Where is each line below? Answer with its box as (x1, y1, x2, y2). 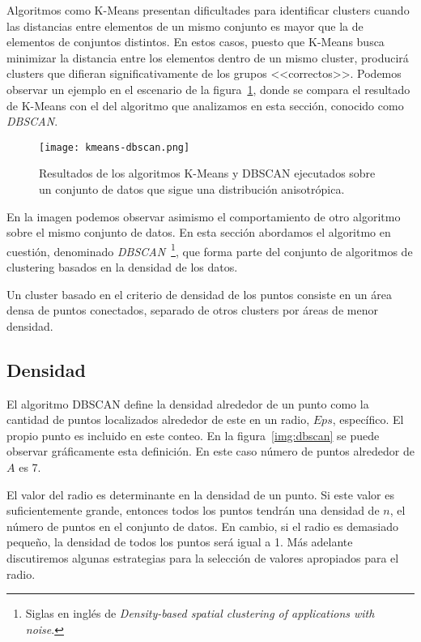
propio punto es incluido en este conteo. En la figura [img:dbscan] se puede (6, 426, 380, 443)
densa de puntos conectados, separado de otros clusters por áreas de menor (6, 302, 378, 319)
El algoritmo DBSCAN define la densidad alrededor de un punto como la (6, 395, 369, 412)
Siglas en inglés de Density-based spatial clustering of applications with (25, 605, 375, 622)
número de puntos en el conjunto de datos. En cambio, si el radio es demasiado (6, 517, 399, 534)
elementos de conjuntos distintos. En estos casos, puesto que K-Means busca (6, 33, 385, 50)
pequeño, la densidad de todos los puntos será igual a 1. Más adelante (6, 533, 353, 550)
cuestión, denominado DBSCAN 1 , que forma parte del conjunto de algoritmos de (6, 240, 413, 259)
